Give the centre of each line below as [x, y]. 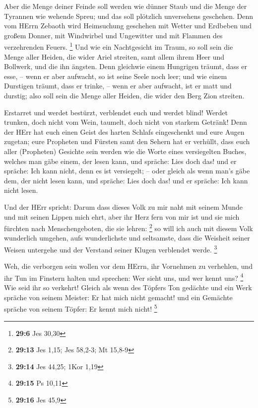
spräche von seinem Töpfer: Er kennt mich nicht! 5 [81, 308]
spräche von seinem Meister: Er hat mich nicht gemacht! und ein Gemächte [118, 297]
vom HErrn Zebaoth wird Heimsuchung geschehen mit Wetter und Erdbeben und [128, 26]
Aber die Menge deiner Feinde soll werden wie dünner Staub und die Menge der [126, 6]
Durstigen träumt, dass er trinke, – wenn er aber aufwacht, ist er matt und [118, 86]
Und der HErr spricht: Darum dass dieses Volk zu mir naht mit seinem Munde [123, 206]
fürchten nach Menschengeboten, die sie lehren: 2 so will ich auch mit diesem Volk [129, 227]
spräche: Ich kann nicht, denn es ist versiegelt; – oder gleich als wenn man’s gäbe [127, 171]
